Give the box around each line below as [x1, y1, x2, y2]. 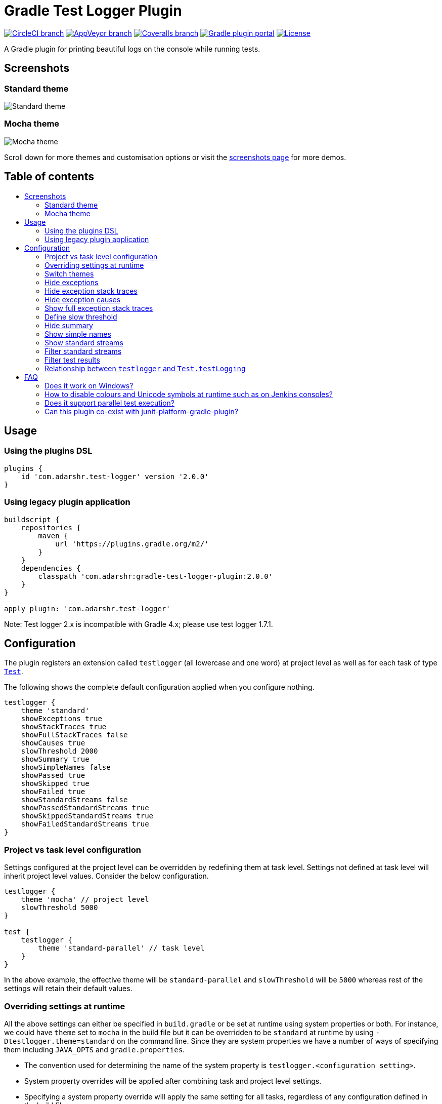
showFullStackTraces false [21, 731, 128, 739]
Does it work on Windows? [45, 381, 134, 390]
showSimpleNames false [21, 763, 111, 772]
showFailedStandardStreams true [21, 820, 149, 829]
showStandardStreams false [21, 796, 128, 804]
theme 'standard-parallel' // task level [38, 944, 205, 953]
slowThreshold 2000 [21, 747, 98, 756]
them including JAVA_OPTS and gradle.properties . [4, 1045, 185, 1054]
